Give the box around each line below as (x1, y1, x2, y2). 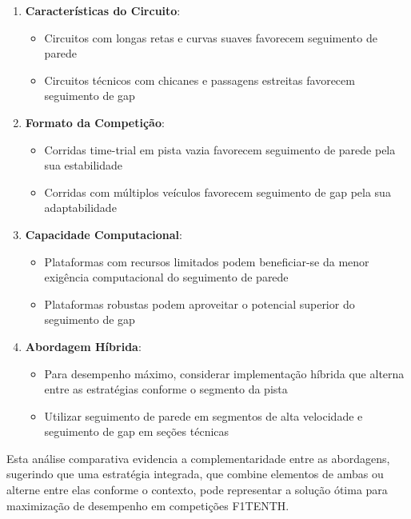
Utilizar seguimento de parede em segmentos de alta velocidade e (44, 407, 363, 424)
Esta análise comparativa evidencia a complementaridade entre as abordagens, (6, 449, 390, 466)
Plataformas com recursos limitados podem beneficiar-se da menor (44, 253, 369, 269)
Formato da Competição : (25, 114, 165, 130)
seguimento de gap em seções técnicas (44, 423, 229, 440)
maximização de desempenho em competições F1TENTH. (6, 497, 289, 513)
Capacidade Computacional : (25, 226, 182, 242)
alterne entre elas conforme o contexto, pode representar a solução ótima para (6, 481, 388, 498)
